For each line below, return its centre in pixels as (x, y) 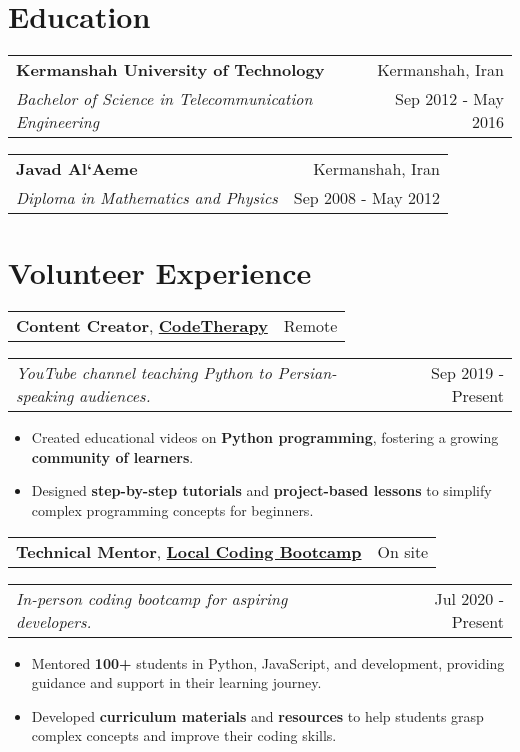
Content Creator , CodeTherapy (142, 326)
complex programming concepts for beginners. (172, 510)
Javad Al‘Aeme (77, 169)
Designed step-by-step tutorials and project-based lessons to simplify (261, 490)
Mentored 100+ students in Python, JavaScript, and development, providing (268, 662)
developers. (54, 621)
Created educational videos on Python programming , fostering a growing (265, 437)
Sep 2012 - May (449, 99)
